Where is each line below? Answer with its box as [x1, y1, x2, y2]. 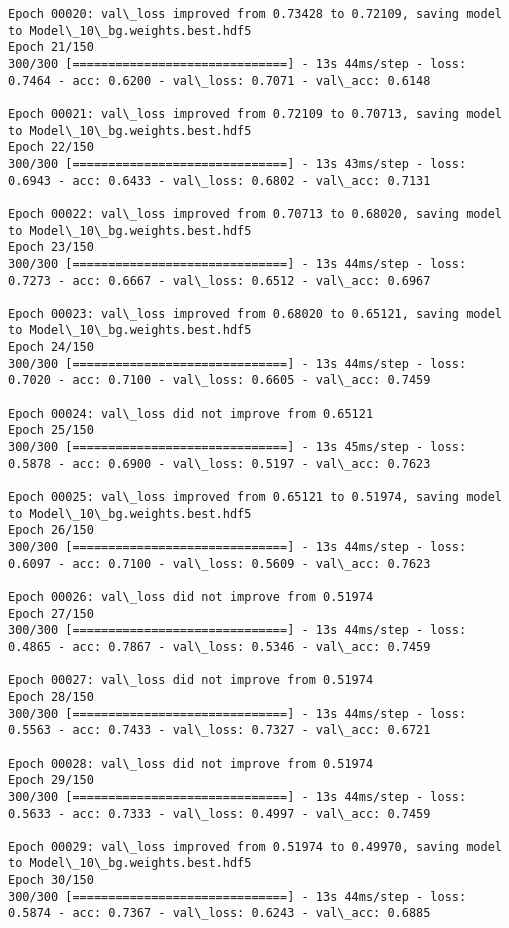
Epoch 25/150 [8, 423, 94, 438]
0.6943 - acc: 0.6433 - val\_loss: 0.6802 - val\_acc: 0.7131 [8, 173, 431, 188]
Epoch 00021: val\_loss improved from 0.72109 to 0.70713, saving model [8, 106, 502, 121]
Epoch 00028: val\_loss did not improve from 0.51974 [8, 756, 374, 771]
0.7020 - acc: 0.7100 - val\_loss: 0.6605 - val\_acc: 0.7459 [8, 373, 431, 388]
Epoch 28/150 [8, 689, 94, 704]
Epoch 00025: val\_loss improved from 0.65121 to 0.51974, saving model [8, 490, 502, 505]
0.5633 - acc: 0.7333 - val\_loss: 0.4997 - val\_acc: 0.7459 [8, 806, 431, 821]
